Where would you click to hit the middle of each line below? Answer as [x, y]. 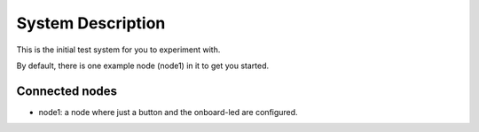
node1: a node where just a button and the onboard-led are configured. [168, 112]
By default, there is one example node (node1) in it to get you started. [143, 66]
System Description [91, 23]
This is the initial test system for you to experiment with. [118, 50]
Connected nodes [67, 91]
